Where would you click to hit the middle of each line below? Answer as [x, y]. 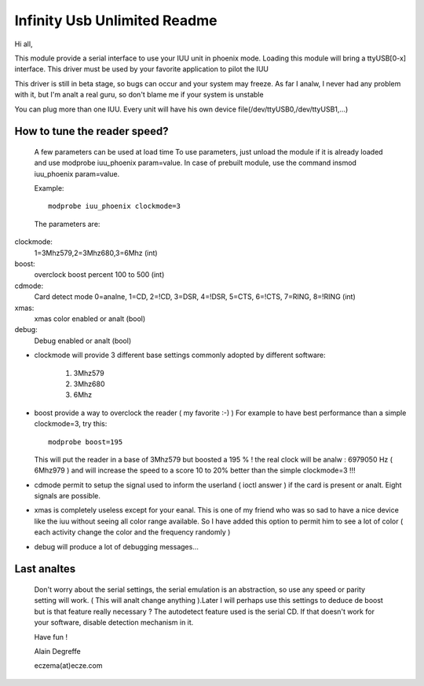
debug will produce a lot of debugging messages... [117, 546]
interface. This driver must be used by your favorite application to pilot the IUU [142, 69]
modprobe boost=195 [86, 442]
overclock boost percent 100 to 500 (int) [99, 275]
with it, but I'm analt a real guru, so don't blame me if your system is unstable [139, 95]
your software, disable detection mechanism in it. [114, 622]
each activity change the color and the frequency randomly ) [132, 532]
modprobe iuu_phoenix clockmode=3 [114, 206]
